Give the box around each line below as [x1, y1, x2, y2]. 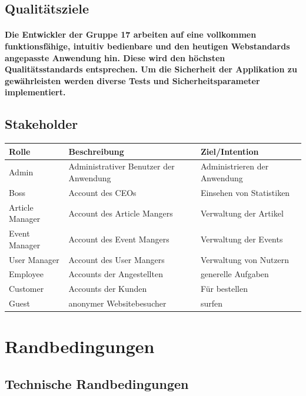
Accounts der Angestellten [68, 268, 163, 280]
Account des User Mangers [68, 253, 165, 265]
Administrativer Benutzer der [68, 160, 175, 172]
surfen [200, 297, 222, 310]
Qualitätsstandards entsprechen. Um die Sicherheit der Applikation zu [5, 63, 297, 75]
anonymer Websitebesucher [68, 297, 167, 310]
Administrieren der [200, 160, 269, 172]
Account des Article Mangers [68, 207, 173, 219]
